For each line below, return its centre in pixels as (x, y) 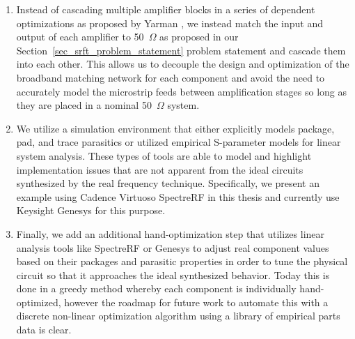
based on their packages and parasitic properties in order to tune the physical (182, 261)
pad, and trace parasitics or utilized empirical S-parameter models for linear (179, 142)
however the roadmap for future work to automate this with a (196, 302)
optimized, (39, 302)
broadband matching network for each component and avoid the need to (171, 77)
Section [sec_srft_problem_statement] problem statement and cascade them (181, 50)
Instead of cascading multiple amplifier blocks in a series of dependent (166, 9)
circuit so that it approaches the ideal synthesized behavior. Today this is (173, 274)
